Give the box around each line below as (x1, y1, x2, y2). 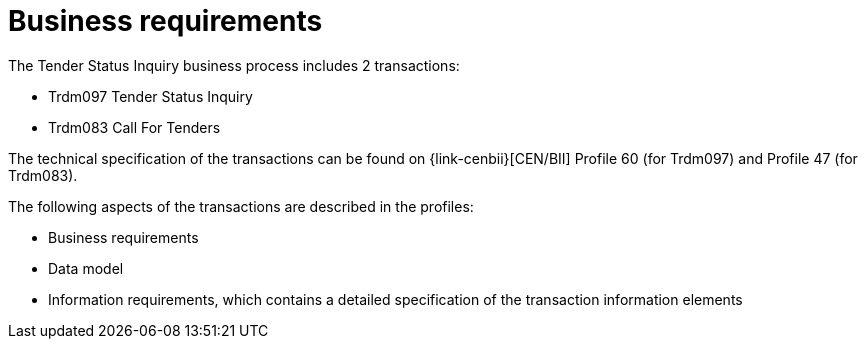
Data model (48, 259, 124, 277)
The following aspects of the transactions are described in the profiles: (8, 197, 474, 215)
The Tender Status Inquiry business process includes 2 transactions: (8, 56, 460, 74)
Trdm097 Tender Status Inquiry (48, 87, 253, 105)
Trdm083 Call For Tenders (48, 118, 221, 136)
